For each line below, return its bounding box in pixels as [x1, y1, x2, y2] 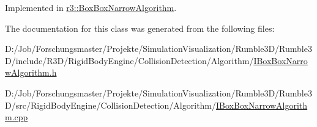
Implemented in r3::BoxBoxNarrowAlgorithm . [5, 1, 177, 13]
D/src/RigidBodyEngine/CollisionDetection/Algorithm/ [5, 98, 217, 111]
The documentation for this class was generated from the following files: [5, 21, 275, 34]
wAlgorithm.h [5, 66, 57, 79]
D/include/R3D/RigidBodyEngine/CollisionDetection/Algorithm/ [5, 54, 254, 67]
